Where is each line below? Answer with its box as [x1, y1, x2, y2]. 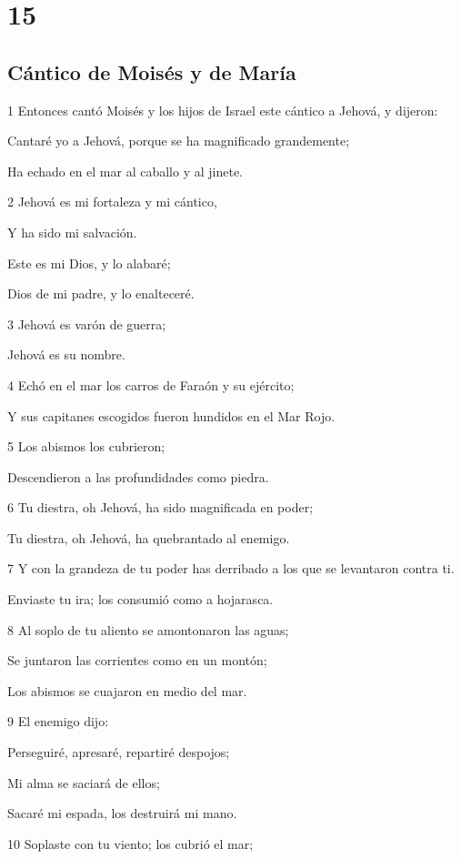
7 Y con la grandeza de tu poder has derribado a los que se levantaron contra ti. [7, 559, 455, 578]
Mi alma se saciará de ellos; [7, 773, 160, 792]
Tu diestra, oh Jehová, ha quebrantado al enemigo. [7, 528, 290, 547]
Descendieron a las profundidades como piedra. [7, 467, 269, 486]
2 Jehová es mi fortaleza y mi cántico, [7, 192, 217, 211]
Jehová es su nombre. [7, 345, 125, 364]
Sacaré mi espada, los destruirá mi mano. [7, 803, 237, 823]
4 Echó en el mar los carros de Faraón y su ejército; [7, 375, 295, 394]
